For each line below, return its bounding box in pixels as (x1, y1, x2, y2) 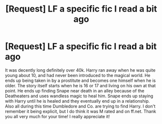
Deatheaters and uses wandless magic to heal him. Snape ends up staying (5, 93, 153, 99)
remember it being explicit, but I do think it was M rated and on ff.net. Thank (5, 108, 156, 114)
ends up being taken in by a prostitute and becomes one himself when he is (5, 77, 156, 83)
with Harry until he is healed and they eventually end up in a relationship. (5, 98, 150, 104)
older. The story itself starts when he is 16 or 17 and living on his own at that (5, 82, 156, 88)
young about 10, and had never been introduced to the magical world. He (5, 72, 151, 78)
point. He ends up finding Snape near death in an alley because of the (5, 88, 145, 93)
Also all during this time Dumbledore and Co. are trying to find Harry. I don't (5, 103, 156, 109)
